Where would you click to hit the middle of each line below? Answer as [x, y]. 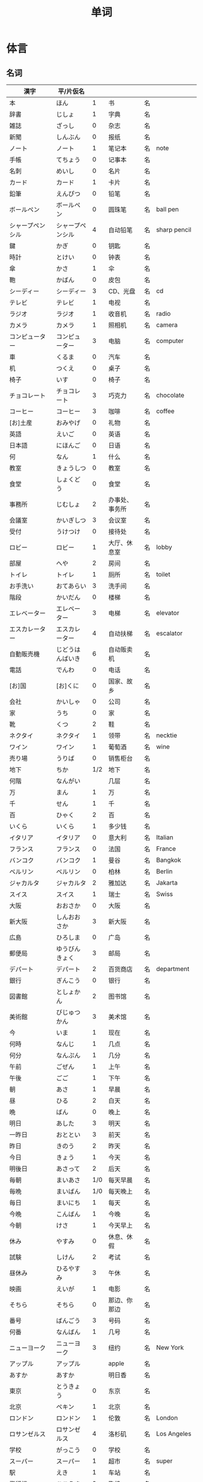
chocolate [170, 395]
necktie [167, 735]
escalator [169, 633]
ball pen [168, 209]
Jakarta [167, 882]
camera [167, 325]
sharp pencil [174, 229]
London [167, 1418]
